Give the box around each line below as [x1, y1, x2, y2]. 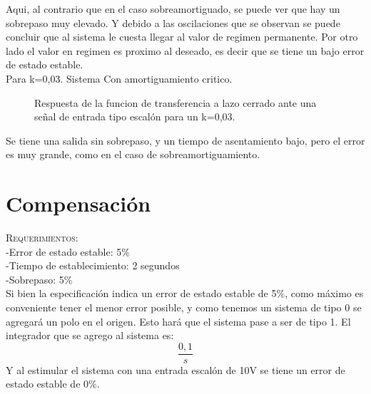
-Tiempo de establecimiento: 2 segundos [6, 258, 180, 273]
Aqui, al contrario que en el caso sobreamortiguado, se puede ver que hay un [6, 1, 340, 16]
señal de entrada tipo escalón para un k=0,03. [34, 109, 235, 124]
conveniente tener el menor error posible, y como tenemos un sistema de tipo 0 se [6, 300, 362, 315]
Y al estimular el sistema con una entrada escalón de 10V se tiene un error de [6, 362, 345, 377]
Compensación [6, 189, 151, 218]
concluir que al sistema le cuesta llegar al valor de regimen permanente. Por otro [6, 29, 358, 44]
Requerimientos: [6, 230, 78, 245]
